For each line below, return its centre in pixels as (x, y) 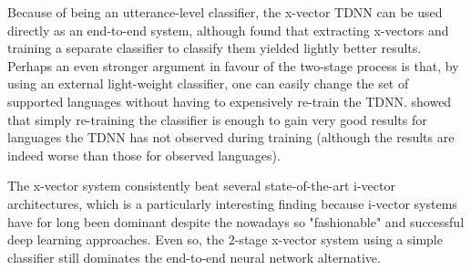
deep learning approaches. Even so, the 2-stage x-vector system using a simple (225, 239)
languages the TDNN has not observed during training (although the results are (231, 137)
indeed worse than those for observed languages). (144, 155)
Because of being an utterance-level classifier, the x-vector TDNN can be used (225, 12)
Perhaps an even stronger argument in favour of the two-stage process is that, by (233, 65)
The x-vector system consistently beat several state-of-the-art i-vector (201, 186)
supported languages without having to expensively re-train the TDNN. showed (230, 101)
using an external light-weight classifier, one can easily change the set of (208, 83)
